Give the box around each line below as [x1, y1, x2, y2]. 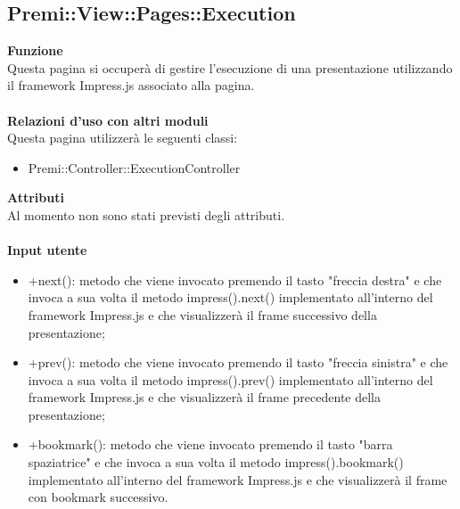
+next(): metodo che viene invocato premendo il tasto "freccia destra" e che [28, 270, 442, 289]
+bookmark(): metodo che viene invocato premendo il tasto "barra [28, 435, 393, 454]
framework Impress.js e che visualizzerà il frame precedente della [28, 388, 382, 406]
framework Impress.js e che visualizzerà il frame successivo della [28, 305, 377, 324]
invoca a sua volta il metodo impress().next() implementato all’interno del [28, 288, 433, 307]
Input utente [7, 241, 87, 259]
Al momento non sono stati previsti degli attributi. [7, 205, 285, 224]
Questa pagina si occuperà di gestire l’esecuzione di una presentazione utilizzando [7, 58, 453, 77]
